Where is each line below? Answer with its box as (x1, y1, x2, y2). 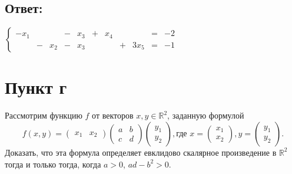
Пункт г (5, 75, 67, 99)
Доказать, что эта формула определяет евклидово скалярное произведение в (5, 146, 277, 158)
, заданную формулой (167, 109, 244, 122)
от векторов (92, 109, 134, 122)
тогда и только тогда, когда (5, 157, 101, 170)
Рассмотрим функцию (5, 109, 82, 122)
